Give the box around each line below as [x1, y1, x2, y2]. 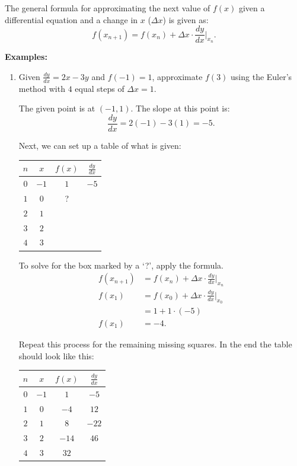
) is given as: [162, 13, 209, 25]
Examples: [5, 50, 47, 63]
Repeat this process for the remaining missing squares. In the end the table [18, 338, 292, 350]
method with [18, 82, 65, 94]
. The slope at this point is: [130, 102, 230, 114]
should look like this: [18, 349, 94, 362]
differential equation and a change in [5, 13, 138, 25]
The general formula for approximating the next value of [5, 2, 210, 14]
